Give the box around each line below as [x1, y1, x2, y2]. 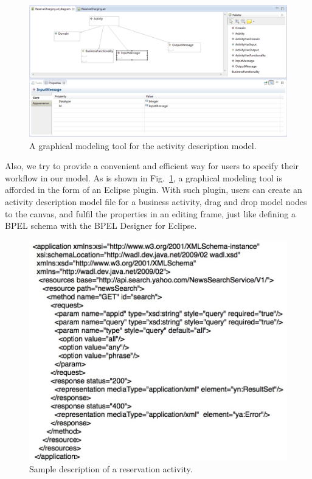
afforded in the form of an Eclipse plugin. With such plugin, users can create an [5, 183, 302, 196]
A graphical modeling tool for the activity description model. [29, 139, 257, 152]
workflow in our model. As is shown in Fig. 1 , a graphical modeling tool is [5, 171, 283, 184]
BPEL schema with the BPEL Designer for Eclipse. [5, 219, 197, 232]
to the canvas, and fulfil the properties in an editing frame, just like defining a [5, 207, 296, 220]
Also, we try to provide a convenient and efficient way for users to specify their [5, 159, 299, 172]
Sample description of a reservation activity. [29, 463, 193, 475]
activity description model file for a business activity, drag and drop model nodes [5, 195, 307, 208]
